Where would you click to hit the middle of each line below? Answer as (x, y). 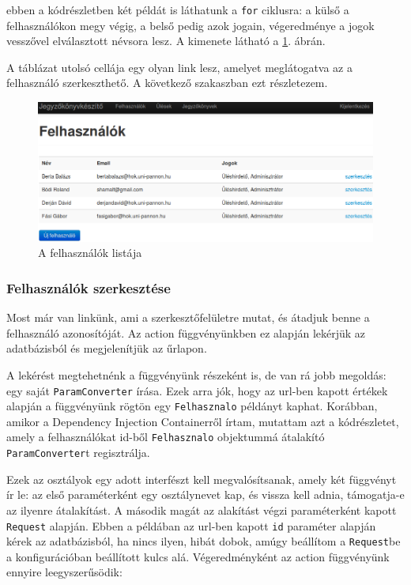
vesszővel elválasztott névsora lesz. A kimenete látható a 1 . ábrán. (166, 41)
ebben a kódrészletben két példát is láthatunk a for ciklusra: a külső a (178, 9)
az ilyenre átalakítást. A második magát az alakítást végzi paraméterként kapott (202, 510)
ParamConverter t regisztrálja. (78, 453)
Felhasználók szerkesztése (89, 287)
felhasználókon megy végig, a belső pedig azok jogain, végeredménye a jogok (190, 25)
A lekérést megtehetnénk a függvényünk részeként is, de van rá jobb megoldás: (196, 374)
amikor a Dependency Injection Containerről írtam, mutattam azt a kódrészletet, (203, 421)
